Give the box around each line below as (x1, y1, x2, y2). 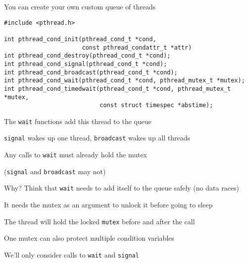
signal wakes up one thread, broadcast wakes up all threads (4, 132, 191, 143)
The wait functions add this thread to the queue (4, 116, 151, 126)
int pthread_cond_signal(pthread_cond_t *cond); (4, 60, 167, 67)
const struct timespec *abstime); (99, 102, 213, 109)
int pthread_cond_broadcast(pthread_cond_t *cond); (4, 68, 178, 76)
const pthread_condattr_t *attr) (82, 44, 192, 51)
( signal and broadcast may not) (4, 166, 106, 176)
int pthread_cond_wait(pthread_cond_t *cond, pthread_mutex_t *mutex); (4, 77, 245, 84)
